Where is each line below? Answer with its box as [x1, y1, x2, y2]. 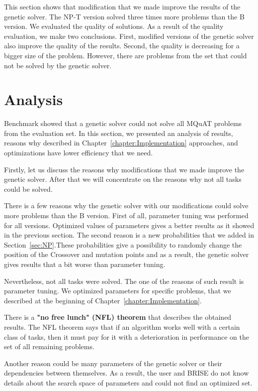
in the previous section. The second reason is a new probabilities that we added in [4, 230, 255, 240]
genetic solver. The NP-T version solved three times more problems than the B [4, 11, 245, 21]
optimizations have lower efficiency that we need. [4, 147, 153, 158]
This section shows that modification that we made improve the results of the [4, 1, 241, 11]
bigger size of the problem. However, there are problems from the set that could [4, 50, 247, 60]
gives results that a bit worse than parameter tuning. [4, 259, 166, 269]
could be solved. [4, 183, 53, 194]
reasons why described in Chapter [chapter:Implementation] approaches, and [4, 137, 238, 148]
